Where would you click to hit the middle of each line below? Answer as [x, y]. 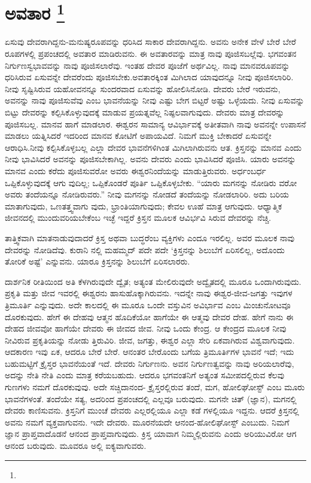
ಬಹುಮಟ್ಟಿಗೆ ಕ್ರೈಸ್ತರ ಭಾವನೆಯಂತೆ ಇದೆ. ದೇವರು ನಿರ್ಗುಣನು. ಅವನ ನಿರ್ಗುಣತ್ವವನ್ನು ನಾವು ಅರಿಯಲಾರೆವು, [150, 363]
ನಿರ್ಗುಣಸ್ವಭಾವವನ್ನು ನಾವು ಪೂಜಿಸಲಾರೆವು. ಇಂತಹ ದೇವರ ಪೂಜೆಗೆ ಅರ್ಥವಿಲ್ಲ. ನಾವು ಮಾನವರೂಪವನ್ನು [147, 65]
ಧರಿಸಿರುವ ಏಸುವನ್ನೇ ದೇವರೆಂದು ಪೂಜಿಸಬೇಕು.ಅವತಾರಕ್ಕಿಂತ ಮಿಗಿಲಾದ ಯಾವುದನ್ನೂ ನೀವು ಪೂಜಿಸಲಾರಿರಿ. [149, 77]
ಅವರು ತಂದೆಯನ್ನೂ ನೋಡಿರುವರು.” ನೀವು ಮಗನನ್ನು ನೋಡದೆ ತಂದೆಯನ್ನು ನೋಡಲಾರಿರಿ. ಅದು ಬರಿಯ [147, 194]
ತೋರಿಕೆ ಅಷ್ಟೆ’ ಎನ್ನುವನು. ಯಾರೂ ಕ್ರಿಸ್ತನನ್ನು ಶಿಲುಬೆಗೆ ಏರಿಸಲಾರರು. [97, 261]
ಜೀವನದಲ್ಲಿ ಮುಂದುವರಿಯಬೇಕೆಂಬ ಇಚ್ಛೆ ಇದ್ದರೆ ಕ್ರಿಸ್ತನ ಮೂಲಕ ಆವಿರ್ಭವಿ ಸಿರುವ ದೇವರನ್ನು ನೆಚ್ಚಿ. [138, 218]
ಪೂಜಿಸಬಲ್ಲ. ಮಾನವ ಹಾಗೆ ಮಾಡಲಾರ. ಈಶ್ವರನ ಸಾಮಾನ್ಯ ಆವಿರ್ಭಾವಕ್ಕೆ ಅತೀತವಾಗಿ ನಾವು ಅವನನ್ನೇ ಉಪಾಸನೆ [155, 124]
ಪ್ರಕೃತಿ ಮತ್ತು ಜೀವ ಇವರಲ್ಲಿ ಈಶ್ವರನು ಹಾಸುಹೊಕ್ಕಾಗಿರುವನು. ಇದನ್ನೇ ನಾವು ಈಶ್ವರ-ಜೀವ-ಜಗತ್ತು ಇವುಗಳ [149, 293]
